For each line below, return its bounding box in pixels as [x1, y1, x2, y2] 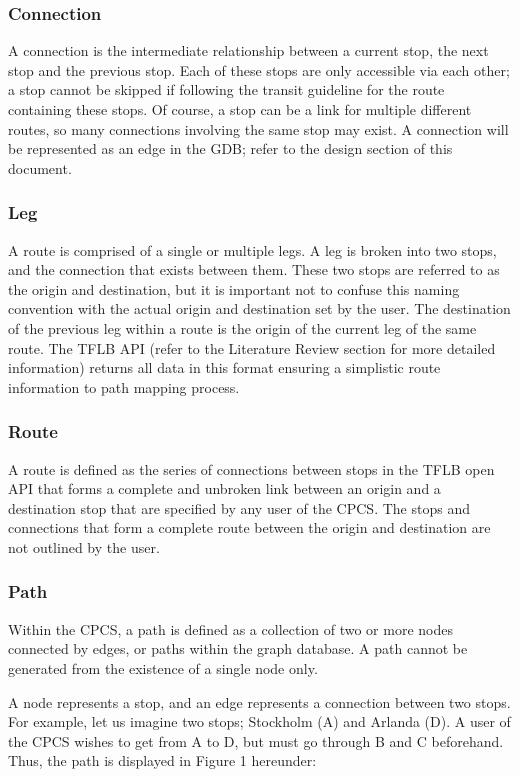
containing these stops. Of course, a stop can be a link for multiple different [8, 99, 472, 119]
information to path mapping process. [8, 376, 240, 397]
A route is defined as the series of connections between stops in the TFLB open [8, 458, 495, 479]
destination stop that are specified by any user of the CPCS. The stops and [8, 497, 470, 518]
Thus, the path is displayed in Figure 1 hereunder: [8, 750, 317, 771]
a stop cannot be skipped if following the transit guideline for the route [8, 79, 445, 100]
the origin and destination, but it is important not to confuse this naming [8, 278, 460, 299]
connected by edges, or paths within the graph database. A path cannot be [8, 638, 468, 659]
